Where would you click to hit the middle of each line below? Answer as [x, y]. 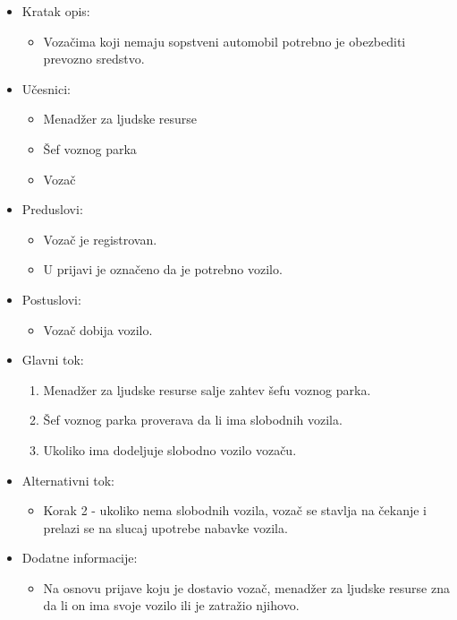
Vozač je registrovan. [100, 239]
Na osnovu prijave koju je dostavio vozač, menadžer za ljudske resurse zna [246, 587]
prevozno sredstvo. [94, 59]
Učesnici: [46, 88]
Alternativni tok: [68, 480]
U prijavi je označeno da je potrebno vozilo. [163, 269]
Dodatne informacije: [80, 558]
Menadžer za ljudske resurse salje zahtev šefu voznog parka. [207, 389]
